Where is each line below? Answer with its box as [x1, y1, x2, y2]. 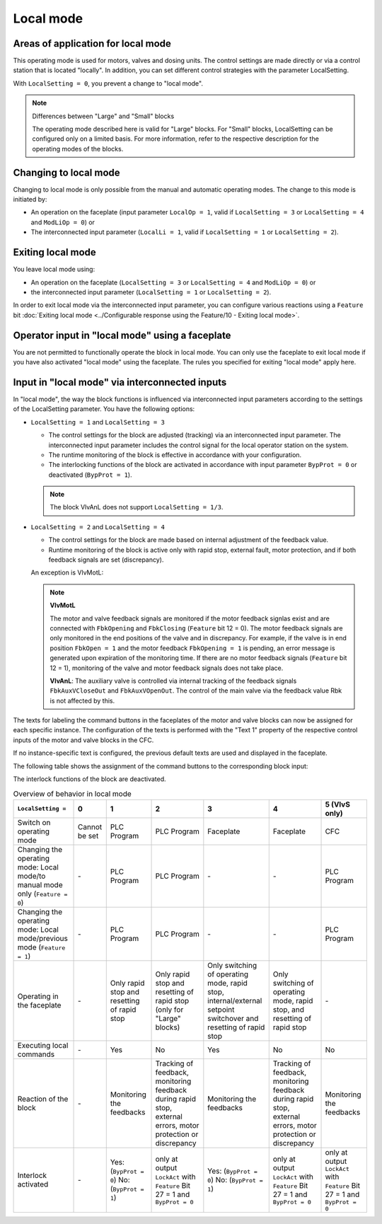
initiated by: [13, 195, 47, 204]
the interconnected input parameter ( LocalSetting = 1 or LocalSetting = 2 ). [30, 287, 272, 296]
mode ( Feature [17, 942, 66, 952]
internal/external [207, 995, 262, 1005]
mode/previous [17, 933, 69, 943]
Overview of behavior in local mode [13, 789, 132, 799]
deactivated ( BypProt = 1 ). [48, 470, 132, 479]
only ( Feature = [17, 889, 68, 899]
